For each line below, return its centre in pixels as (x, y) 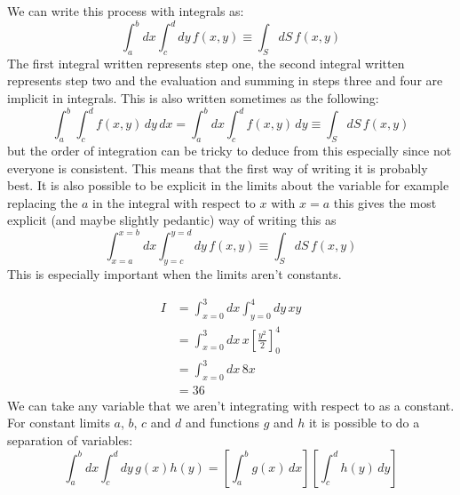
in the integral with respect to (174, 202)
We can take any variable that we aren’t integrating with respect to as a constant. (231, 405)
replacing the (43, 202)
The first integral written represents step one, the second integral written (206, 63)
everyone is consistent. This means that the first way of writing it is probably (218, 168)
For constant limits (59, 423)
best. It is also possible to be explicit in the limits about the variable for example (228, 185)
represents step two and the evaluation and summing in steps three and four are (225, 80)
